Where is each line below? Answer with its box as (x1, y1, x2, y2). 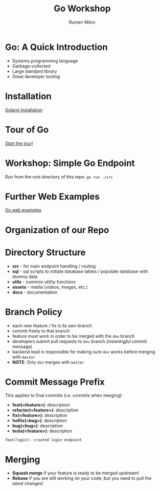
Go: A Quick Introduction (5, 41, 108, 53)
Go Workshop (53, 3, 111, 14)
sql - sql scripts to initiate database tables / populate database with (12, 268, 148, 274)
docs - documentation (12, 289, 58, 295)
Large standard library (12, 68, 57, 74)
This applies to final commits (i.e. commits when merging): (5, 392, 123, 398)
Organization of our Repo (5, 224, 109, 236)
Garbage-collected (12, 63, 50, 69)
